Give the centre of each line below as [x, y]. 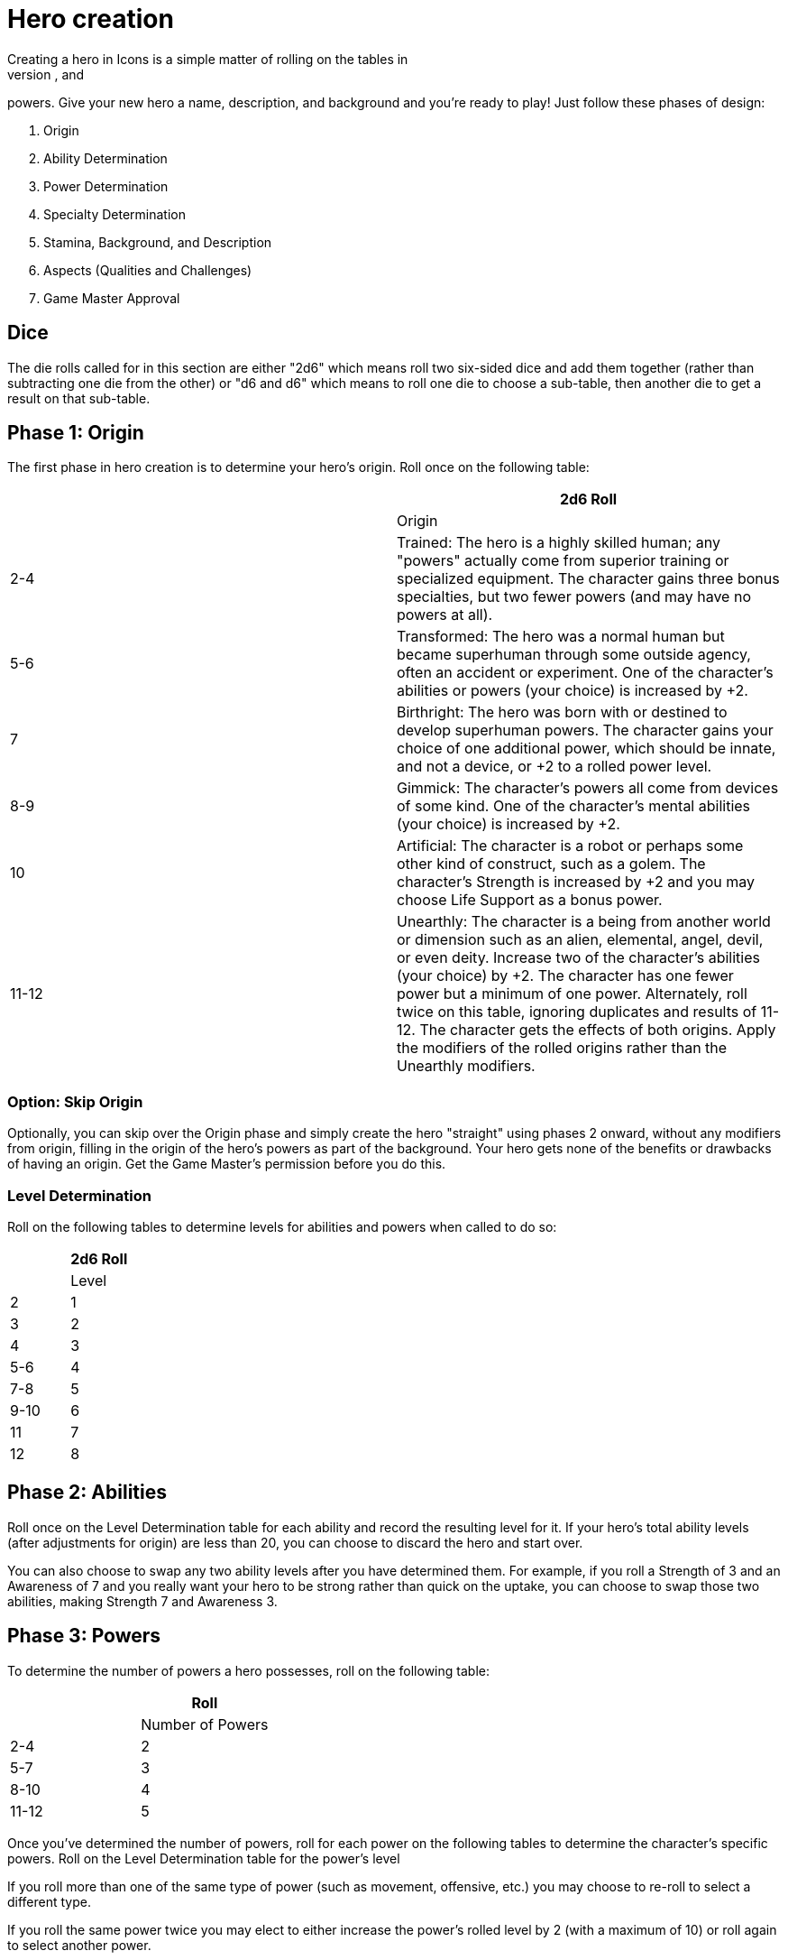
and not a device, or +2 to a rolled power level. [554, 767]
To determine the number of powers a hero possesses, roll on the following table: [248, 1670]
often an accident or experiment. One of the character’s [585, 673]
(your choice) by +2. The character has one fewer [565, 976]
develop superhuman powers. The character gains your [585, 730]
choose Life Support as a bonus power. [530, 900]
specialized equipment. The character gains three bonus [588, 579]
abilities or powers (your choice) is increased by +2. [573, 691]
